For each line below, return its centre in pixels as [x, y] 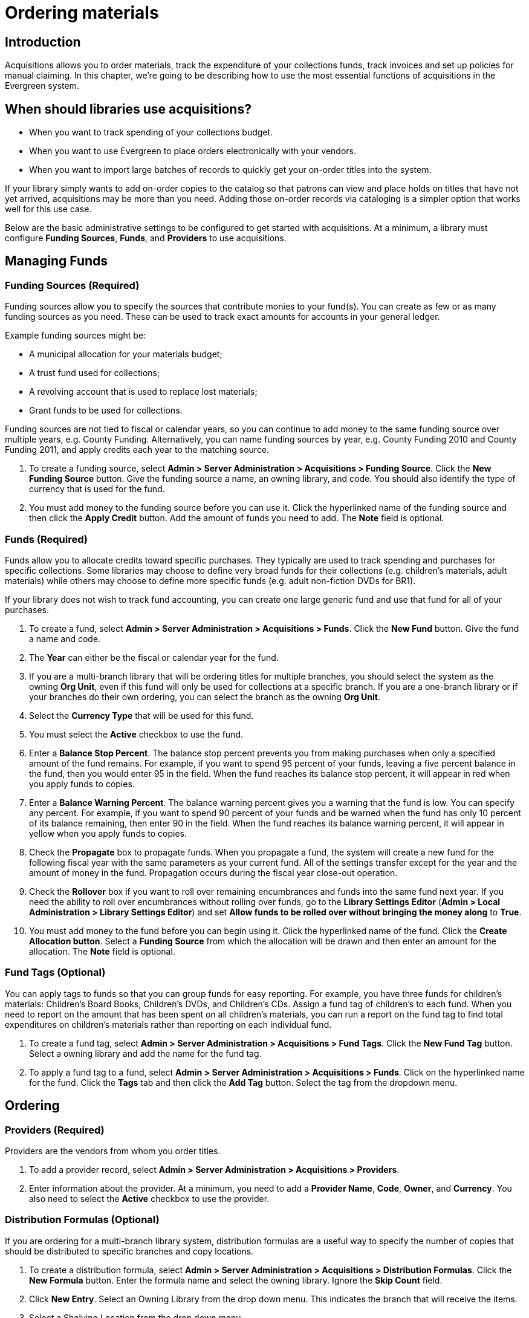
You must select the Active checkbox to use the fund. [136, 734]
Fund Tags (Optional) [55, 972]
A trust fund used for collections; [95, 373]
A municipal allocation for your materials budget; [126, 354]
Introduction [43, 42]
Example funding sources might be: [76, 336]
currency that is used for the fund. [97, 489]
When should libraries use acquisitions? [128, 109]
